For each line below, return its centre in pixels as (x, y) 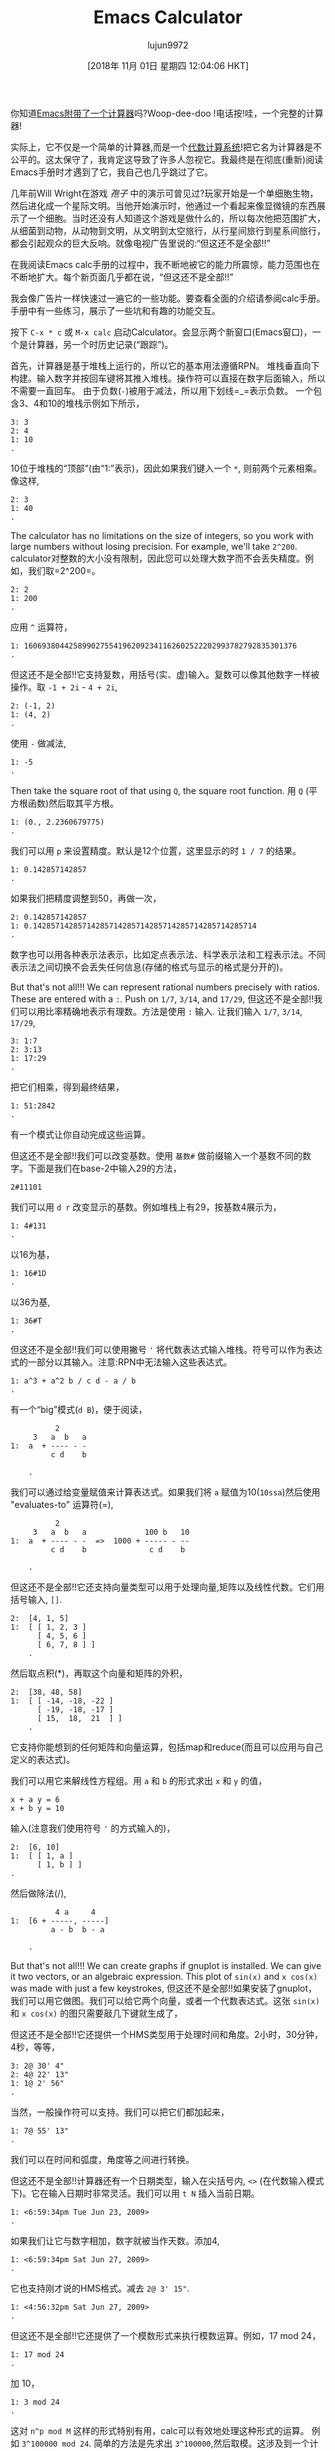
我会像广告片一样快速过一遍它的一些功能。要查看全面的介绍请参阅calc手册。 (168, 298)
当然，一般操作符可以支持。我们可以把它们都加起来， (120, 2112)
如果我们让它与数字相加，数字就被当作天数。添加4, (115, 2240)
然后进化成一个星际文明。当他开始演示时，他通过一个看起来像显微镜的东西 (163, 205)
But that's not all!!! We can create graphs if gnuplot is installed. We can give (166, 1965)
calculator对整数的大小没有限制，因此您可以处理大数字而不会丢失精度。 (158, 558)
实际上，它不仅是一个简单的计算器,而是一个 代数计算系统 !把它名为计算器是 (162, 147)
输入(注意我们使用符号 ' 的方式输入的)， (93, 1828)
